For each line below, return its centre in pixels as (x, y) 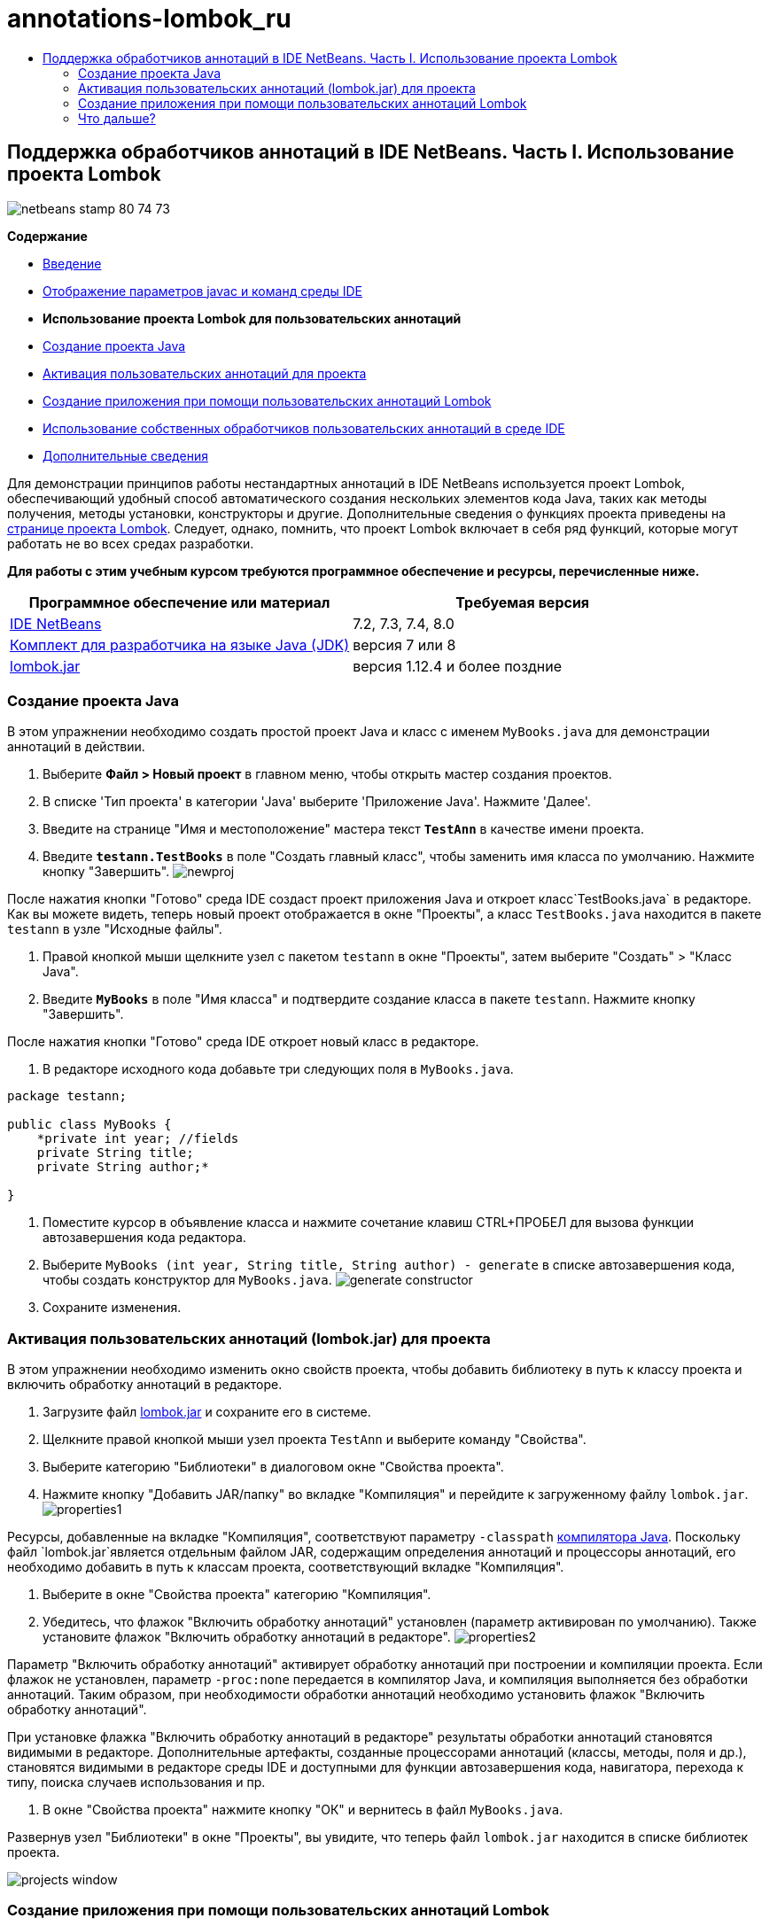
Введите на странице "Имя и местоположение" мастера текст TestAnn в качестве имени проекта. (343, 829)
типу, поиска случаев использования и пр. (136, 1782)
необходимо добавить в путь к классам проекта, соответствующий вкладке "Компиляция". (286, 1567)
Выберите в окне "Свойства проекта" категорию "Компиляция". (237, 1595)
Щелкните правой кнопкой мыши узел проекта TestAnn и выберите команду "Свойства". (315, 1440)
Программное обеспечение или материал (179, 602)
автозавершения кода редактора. (144, 1238)
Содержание (47, 236)
